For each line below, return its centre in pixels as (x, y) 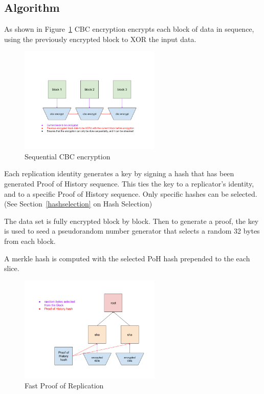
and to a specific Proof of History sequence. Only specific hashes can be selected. (131, 193)
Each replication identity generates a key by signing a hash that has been (119, 173)
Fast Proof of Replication (64, 386)
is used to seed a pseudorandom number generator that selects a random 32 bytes (132, 231)
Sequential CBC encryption (68, 156)
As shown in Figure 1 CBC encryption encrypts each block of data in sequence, (129, 29)
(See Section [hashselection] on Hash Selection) (78, 204)
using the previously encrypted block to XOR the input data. (100, 39)
